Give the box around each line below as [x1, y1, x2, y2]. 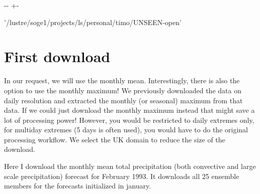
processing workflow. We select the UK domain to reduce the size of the [4, 134, 225, 144]
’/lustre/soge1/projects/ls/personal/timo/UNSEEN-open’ [4, 17, 182, 27]
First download [4, 46, 111, 67]
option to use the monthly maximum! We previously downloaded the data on [4, 85, 241, 95]
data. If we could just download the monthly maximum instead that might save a [4, 105, 255, 115]
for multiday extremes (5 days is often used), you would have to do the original [4, 124, 248, 135]
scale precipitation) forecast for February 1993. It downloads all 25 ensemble [4, 170, 239, 181]
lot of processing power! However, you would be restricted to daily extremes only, [4, 114, 254, 125]
